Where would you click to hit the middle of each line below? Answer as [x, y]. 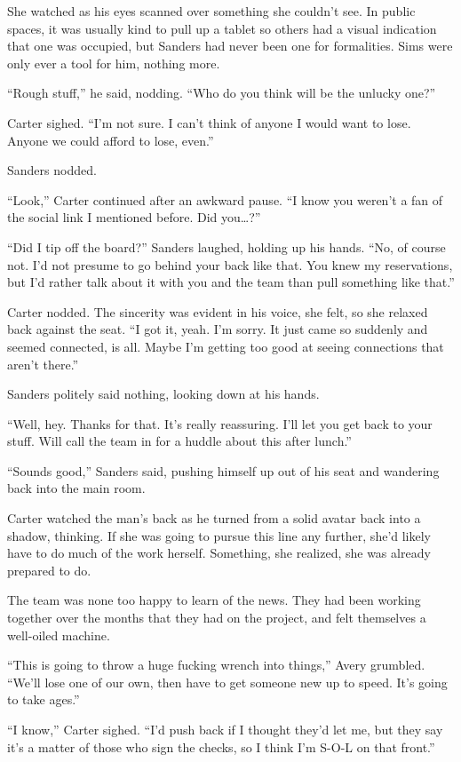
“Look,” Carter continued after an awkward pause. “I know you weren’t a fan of [225, 199]
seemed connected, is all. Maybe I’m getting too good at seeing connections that [226, 346]
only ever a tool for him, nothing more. [114, 63]
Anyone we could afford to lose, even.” [111, 140]
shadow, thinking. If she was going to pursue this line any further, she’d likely [219, 535]
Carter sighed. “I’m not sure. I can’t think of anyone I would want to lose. [209, 122]
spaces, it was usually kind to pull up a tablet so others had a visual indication [222, 28]
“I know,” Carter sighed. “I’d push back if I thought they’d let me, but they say [225, 729]
